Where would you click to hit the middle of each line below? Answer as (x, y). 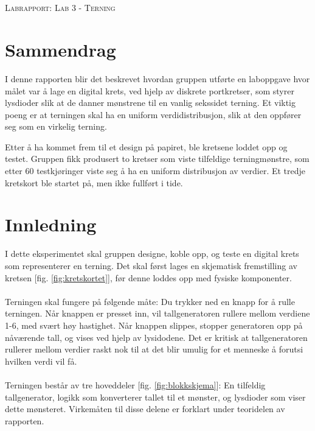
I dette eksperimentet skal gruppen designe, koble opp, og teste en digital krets (152, 254)
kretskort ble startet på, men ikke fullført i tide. (94, 182)
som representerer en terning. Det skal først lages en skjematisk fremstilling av (151, 265)
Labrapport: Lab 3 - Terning (60, 8)
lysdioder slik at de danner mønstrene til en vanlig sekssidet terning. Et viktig (151, 103)
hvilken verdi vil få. (41, 361)
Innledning (51, 224)
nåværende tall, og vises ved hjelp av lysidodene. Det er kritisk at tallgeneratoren (156, 337)
